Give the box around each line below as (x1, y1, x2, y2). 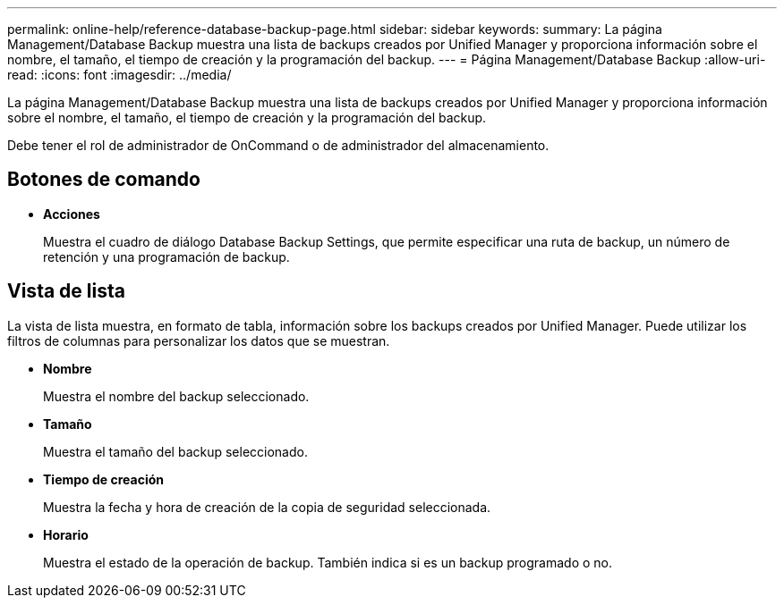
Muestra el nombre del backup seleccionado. (43, 388, 310, 404)
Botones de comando (7, 168, 200, 191)
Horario (43, 526, 89, 542)
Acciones (43, 206, 100, 222)
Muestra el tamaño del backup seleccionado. (43, 443, 308, 459)
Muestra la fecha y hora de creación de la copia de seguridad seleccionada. (43, 499, 491, 515)
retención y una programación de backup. (43, 248, 290, 265)
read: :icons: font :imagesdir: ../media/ (7, 67, 232, 82)
